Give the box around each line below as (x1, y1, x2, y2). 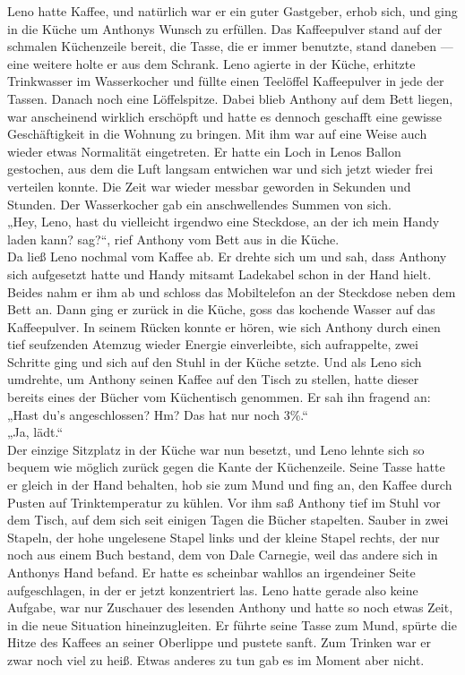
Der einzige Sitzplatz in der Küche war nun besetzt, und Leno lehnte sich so (7, 440, 425, 458)
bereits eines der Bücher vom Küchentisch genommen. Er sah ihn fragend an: (7, 388, 431, 406)
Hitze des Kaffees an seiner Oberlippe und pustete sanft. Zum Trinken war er (7, 633, 432, 652)
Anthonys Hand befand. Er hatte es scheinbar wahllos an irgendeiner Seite (7, 563, 416, 581)
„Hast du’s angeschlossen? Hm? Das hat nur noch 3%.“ (7, 405, 308, 423)
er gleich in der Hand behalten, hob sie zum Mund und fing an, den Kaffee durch (7, 475, 452, 494)
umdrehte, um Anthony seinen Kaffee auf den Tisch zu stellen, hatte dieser (7, 370, 419, 389)
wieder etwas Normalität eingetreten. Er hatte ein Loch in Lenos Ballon (7, 141, 401, 160)
